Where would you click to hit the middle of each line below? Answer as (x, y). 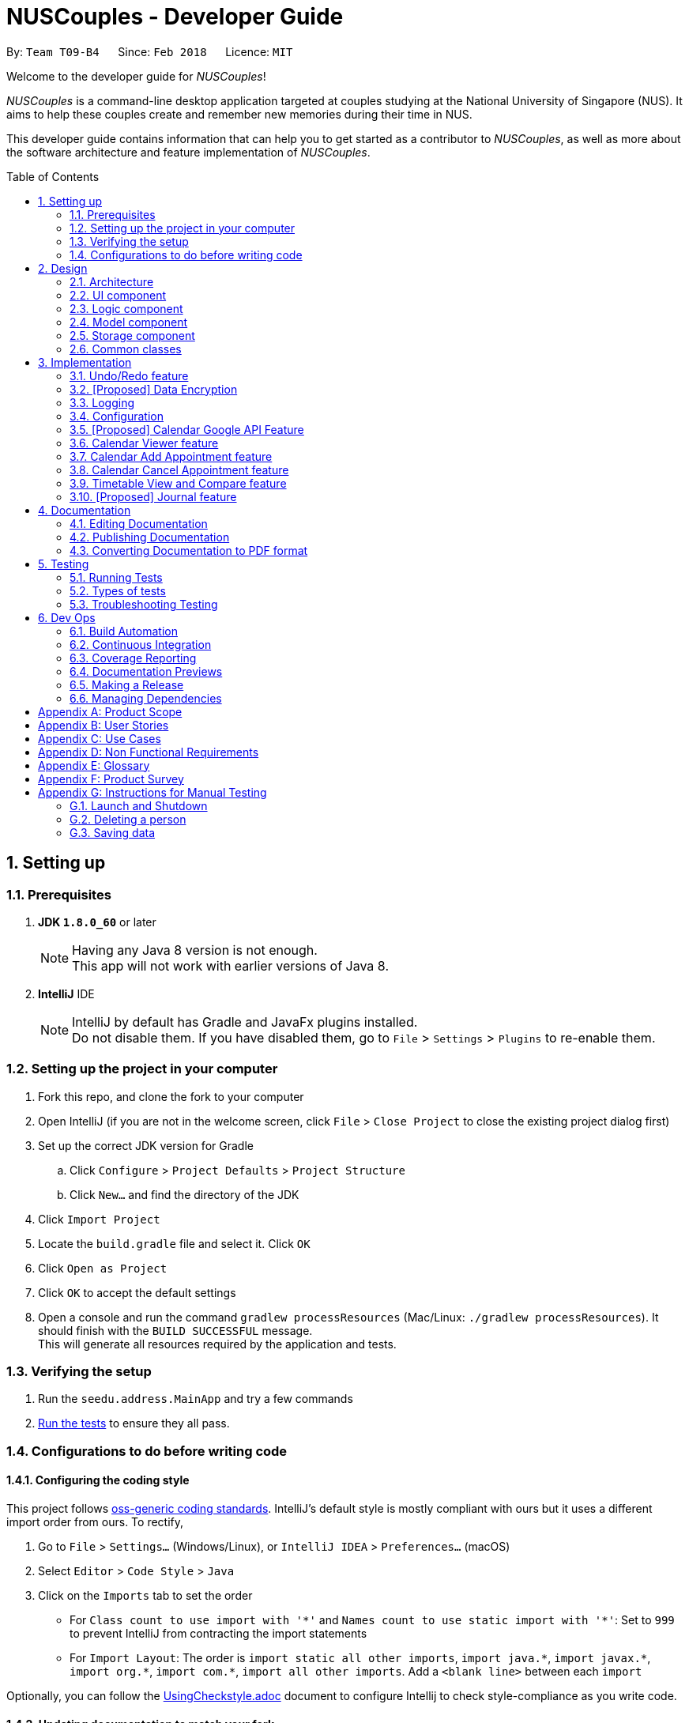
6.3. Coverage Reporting (133, 658)
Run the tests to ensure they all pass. (134, 1423)
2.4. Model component (129, 322)
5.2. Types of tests (118, 590)
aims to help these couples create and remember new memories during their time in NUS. (239, 114)
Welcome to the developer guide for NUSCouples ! (136, 76)
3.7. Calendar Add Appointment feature (171, 456)
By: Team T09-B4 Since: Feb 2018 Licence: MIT (150, 51)
